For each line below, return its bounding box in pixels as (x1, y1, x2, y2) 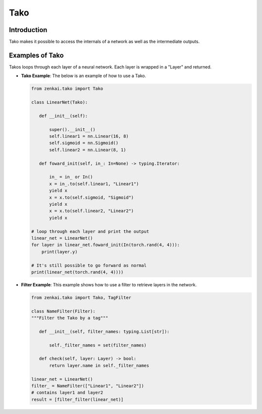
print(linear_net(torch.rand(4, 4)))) (31, 269, 124, 275)
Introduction (9, 26, 48, 34)
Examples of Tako (9, 51, 64, 59)
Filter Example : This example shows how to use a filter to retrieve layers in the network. (21, 282, 197, 287)
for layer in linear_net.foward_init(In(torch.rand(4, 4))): (31, 242, 180, 248)
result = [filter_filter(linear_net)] (31, 397, 124, 402)
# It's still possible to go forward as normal (31, 263, 147, 268)
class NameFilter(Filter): (31, 308, 96, 314)
